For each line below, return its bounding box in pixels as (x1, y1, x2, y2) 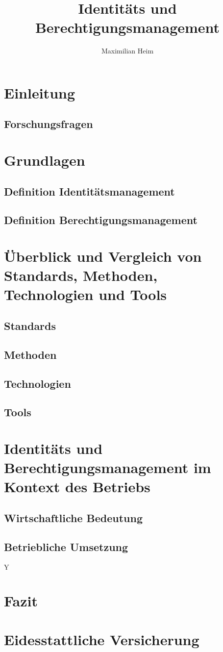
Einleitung (4, 82, 75, 102)
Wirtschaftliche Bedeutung (4, 510, 143, 525)
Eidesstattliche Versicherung (4, 629, 199, 649)
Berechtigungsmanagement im (4, 457, 211, 477)
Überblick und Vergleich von (4, 246, 202, 266)
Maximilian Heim (101, 46, 154, 56)
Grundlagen (4, 150, 85, 170)
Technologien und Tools (4, 284, 167, 304)
